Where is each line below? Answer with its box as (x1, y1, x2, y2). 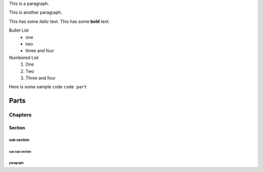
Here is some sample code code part (9, 84, 87, 90)
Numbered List (9, 54, 39, 60)
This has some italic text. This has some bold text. (9, 18, 110, 24)
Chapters (9, 112, 32, 119)
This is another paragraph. (9, 10, 62, 16)
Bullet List (9, 27, 29, 34)
